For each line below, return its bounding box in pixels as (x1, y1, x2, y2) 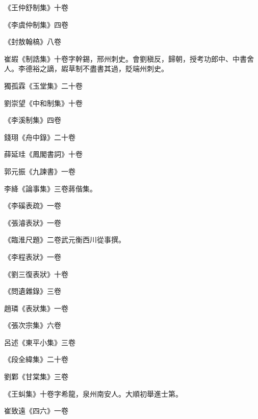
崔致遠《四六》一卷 (4, 405, 68, 416)
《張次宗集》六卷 (4, 320, 61, 330)
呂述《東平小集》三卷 (4, 337, 75, 347)
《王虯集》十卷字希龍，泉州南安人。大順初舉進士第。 (4, 388, 183, 399)
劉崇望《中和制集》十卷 (4, 97, 83, 108)
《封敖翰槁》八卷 (4, 36, 61, 47)
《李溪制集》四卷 (4, 115, 61, 125)
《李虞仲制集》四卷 (4, 19, 68, 30)
